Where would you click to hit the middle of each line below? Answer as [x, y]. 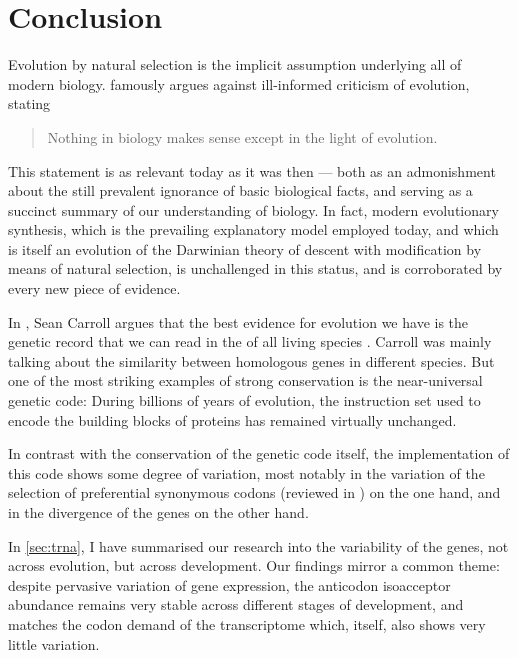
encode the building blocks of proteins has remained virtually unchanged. [232, 419]
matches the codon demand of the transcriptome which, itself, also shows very [247, 623]
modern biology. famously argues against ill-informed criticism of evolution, [239, 83]
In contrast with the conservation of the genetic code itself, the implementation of [259, 453]
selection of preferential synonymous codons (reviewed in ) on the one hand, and [254, 492]
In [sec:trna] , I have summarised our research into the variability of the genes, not [258, 545]
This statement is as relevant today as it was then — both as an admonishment [252, 170]
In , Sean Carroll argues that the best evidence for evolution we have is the [238, 321]
